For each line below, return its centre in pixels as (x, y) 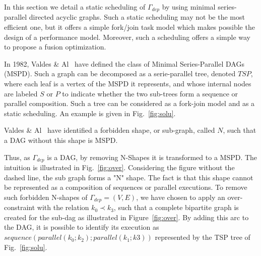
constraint (20, 207)
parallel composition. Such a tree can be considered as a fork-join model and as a (129, 103)
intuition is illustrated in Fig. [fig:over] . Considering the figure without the (119, 167)
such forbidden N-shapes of (46, 197)
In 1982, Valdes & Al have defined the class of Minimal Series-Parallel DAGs (124, 63)
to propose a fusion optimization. (55, 47)
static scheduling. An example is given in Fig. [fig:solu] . (90, 113)
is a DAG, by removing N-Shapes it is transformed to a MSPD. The (152, 157)
